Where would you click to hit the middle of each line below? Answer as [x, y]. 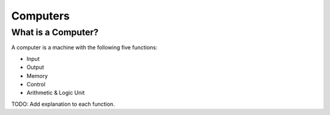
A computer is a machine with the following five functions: [84, 47]
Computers [41, 16]
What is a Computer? [55, 32]
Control [36, 84]
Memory [37, 75]
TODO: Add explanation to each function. [63, 104]
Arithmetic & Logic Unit [56, 93]
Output [35, 68]
